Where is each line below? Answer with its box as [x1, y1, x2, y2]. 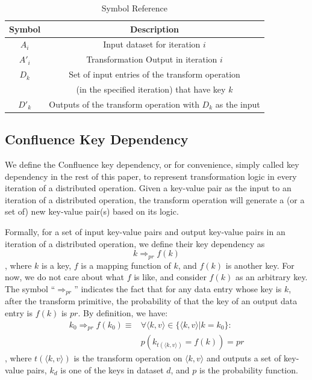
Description [130, 22, 179, 35]
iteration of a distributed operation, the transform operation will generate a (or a [5, 193, 305, 206]
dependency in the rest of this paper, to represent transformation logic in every [5, 170, 297, 182]
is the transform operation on [73, 352, 183, 364]
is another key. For [225, 259, 295, 271]
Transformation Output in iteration [86, 53, 217, 66]
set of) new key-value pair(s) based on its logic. [5, 205, 179, 218]
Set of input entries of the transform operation [69, 68, 240, 81]
